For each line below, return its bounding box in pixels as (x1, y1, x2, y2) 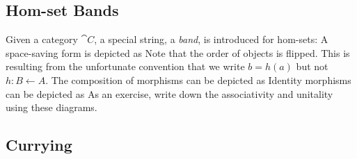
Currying (6, 134, 72, 156)
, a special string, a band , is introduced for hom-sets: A (94, 32, 328, 47)
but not (296, 59, 328, 74)
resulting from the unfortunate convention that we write (6, 59, 245, 74)
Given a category (6, 32, 78, 47)
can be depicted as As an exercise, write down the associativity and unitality (6, 86, 333, 101)
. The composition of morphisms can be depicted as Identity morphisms (45, 72, 351, 87)
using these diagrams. (6, 100, 97, 115)
